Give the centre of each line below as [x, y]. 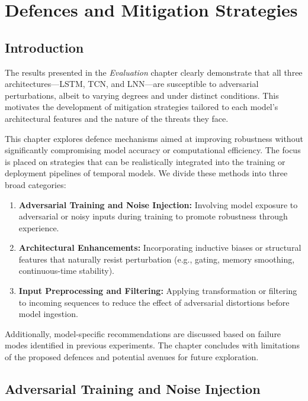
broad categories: [36, 184]
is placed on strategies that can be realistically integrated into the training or [145, 161]
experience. [39, 227]
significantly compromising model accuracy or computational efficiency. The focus [153, 150]
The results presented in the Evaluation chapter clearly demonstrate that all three [154, 72]
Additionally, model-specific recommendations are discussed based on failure [143, 333]
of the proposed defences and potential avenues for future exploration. [132, 357]
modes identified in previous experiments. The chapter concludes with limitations [152, 345]
